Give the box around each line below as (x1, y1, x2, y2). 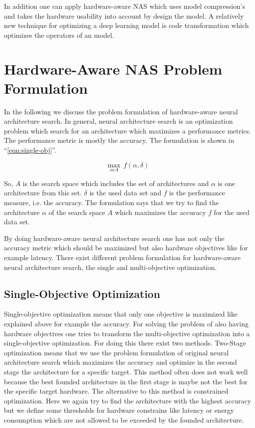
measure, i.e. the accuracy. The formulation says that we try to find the (4, 197, 219, 208)
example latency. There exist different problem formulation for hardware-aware (4, 252, 241, 263)
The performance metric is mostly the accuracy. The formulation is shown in (4, 135, 234, 145)
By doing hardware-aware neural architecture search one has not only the (4, 233, 225, 243)
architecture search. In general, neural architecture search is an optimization (4, 116, 233, 126)
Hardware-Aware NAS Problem (4, 58, 223, 79)
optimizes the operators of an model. (4, 29, 114, 40)
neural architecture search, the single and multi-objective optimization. (4, 262, 217, 272)
